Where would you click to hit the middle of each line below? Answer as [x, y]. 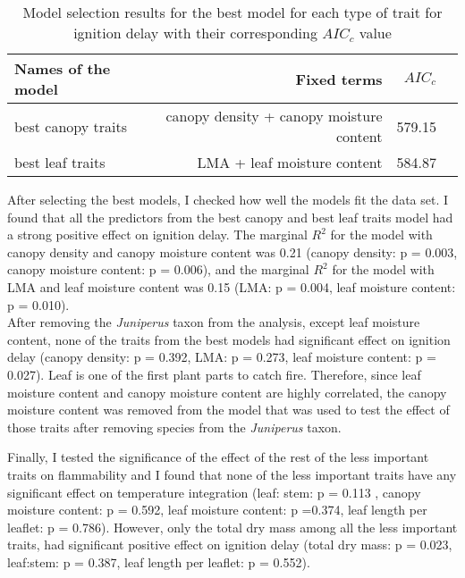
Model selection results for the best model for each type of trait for [232, 12]
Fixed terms [339, 79]
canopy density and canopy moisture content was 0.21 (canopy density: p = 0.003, [232, 251]
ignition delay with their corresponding [195, 33]
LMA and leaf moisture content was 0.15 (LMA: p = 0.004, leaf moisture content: [232, 286]
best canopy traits [71, 126]
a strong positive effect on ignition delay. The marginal [157, 235]
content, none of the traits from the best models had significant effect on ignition [229, 339]
